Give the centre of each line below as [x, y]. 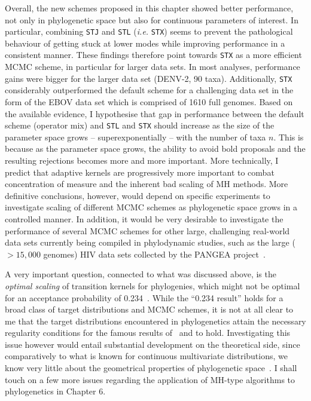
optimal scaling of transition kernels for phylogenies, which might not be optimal [153, 285]
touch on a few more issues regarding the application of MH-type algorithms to [150, 379]
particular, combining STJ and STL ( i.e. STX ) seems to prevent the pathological [149, 31]
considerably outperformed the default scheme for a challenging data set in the [149, 90]
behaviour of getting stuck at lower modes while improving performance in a [145, 43]
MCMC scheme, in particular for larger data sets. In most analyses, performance [153, 67]
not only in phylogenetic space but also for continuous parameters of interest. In [152, 19]
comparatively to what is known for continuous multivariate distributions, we [146, 356]
